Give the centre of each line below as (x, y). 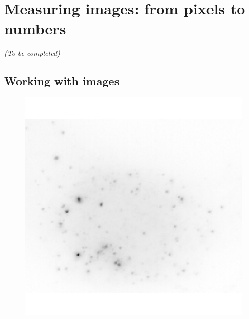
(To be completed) (32, 53)
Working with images (62, 81)
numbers (35, 28)
